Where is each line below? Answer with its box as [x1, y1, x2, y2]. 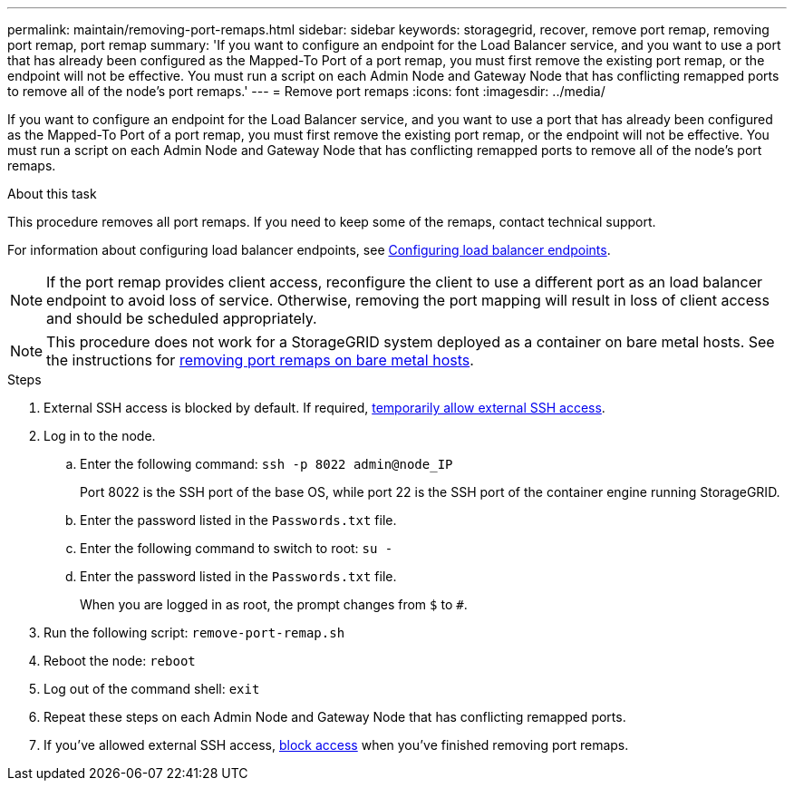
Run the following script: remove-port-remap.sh [44, 625, 345, 640]
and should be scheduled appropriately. [46, 309, 317, 327]
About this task [7, 186, 97, 201]
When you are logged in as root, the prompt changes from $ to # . [80, 597, 468, 612]
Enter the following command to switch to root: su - [80, 540, 393, 556]
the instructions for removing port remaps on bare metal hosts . [46, 351, 474, 369]
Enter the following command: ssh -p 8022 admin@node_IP [80, 456, 453, 472]
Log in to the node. [44, 428, 156, 443]
